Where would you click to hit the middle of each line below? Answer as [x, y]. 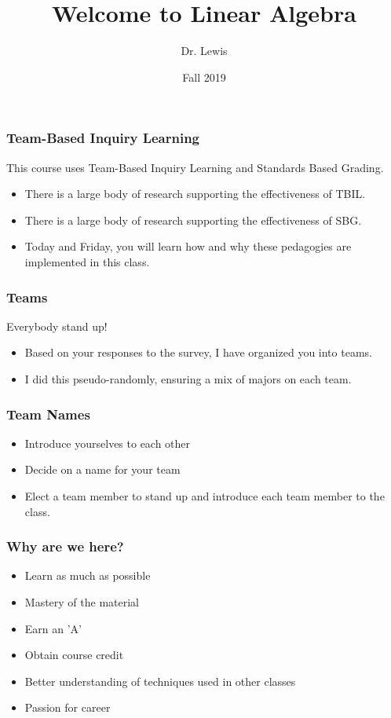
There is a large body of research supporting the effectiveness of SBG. [193, 220]
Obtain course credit [74, 655]
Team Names [48, 414]
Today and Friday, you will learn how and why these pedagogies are [188, 246]
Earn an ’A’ [53, 628]
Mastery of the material [82, 601]
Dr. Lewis [204, 51]
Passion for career [68, 707]
